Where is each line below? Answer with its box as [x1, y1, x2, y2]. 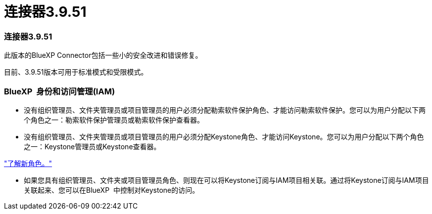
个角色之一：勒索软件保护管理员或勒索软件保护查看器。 [24, 115, 204, 124]
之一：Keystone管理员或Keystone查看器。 [24, 142, 161, 151]
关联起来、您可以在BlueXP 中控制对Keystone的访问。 [24, 185, 199, 194]
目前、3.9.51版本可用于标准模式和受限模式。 [4, 68, 148, 77]
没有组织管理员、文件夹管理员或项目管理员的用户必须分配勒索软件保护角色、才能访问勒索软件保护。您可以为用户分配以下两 [24, 105, 426, 114]
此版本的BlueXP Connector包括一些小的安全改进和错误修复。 [4, 51, 202, 60]
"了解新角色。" [4, 159, 52, 168]
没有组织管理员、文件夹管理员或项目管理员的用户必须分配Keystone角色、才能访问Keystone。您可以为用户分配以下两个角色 [24, 132, 424, 141]
